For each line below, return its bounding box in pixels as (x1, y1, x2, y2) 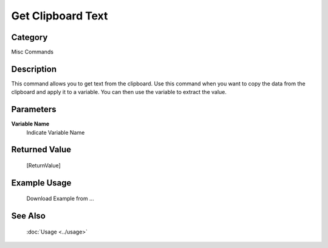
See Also (11, 211, 46, 221)
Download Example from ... (26, 195, 94, 203)
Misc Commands (11, 49, 54, 56)
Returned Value (11, 144, 72, 155)
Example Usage (11, 178, 72, 188)
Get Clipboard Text (11, 9, 108, 22)
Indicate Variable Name (26, 129, 85, 136)
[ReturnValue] (26, 162, 61, 169)
